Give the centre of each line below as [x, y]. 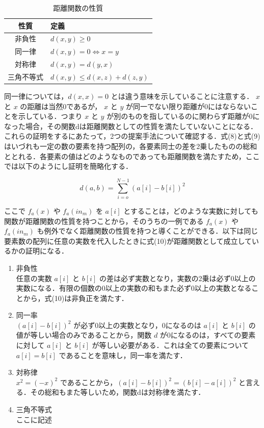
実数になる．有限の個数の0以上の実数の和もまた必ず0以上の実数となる [134, 288]
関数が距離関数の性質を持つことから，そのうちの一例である [104, 221]
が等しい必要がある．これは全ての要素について [170, 345]
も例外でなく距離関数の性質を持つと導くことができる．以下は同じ [148, 231]
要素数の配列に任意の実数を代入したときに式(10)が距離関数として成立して [128, 241]
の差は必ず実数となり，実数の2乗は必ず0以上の [177, 278]
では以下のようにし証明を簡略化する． [68, 166]
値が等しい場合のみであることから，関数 [84, 335]
